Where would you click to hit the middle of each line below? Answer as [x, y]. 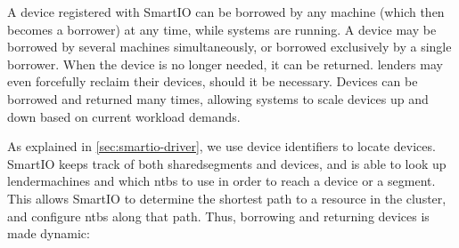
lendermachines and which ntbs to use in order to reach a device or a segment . [221, 181]
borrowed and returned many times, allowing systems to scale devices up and [218, 98]
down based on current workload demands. [124, 116]
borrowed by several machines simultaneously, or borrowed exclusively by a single [229, 47]
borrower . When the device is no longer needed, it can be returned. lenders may [225, 64]
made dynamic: [49, 233]
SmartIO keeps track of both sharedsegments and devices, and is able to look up [227, 163]
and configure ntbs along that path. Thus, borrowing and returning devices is [218, 216]
